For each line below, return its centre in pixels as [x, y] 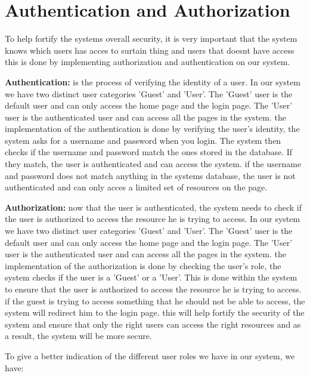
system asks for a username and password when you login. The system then [143, 140]
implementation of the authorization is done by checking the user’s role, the [143, 265]
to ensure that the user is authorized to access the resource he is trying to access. [153, 289]
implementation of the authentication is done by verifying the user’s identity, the [152, 129]
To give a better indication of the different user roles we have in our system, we [150, 355]
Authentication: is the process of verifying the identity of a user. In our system [153, 81]
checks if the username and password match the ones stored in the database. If [149, 152]
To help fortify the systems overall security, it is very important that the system [151, 38]
